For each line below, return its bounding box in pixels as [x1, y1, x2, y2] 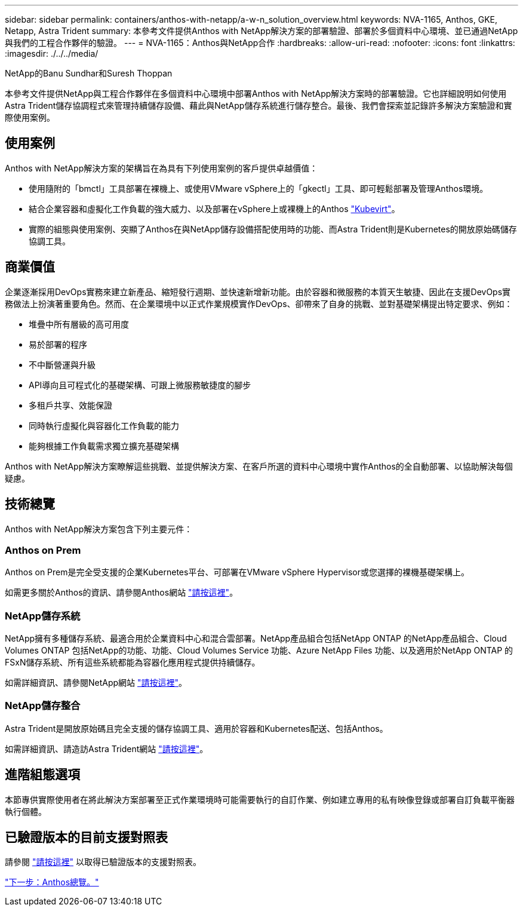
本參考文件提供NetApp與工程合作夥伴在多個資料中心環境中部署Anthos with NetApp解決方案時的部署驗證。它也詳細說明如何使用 [5, 88, 507, 99]
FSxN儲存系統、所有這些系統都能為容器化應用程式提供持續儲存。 [5, 657, 260, 668]
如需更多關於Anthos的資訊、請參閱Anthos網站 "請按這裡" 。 [5, 587, 238, 598]
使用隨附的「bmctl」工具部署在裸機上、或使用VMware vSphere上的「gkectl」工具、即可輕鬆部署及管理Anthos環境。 [29, 183, 488, 194]
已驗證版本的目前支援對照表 [5, 830, 168, 845]
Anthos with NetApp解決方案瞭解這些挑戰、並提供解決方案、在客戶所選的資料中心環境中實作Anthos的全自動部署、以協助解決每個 [5, 461, 513, 471]
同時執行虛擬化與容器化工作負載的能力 [29, 420, 179, 431]
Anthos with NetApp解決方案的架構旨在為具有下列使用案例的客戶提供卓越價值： [5, 162, 318, 173]
